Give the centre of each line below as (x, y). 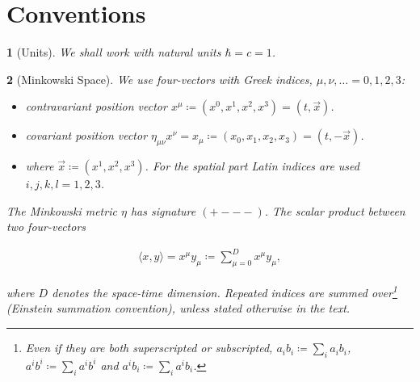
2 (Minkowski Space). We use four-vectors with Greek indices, (160, 79)
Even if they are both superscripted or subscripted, (149, 348)
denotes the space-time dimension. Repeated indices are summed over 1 (225, 291)
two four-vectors (46, 227)
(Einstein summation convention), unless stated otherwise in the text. (178, 308)
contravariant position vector (96, 106)
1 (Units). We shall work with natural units (114, 52)
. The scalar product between (335, 210)
